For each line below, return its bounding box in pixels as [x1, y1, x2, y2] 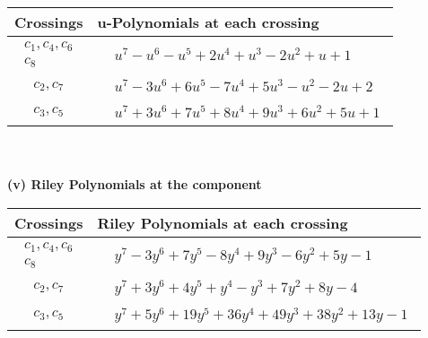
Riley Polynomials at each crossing [97, 212, 348, 233]
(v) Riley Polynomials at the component [7, 175, 262, 194]
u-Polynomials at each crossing [97, 12, 319, 32]
